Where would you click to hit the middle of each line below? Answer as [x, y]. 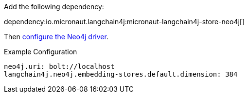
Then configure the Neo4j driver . [56, 37]
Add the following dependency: [54, 7]
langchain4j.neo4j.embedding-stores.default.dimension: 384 [121, 74]
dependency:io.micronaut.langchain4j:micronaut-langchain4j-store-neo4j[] [124, 22]
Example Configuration [41, 52]
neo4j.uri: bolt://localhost [59, 66]
